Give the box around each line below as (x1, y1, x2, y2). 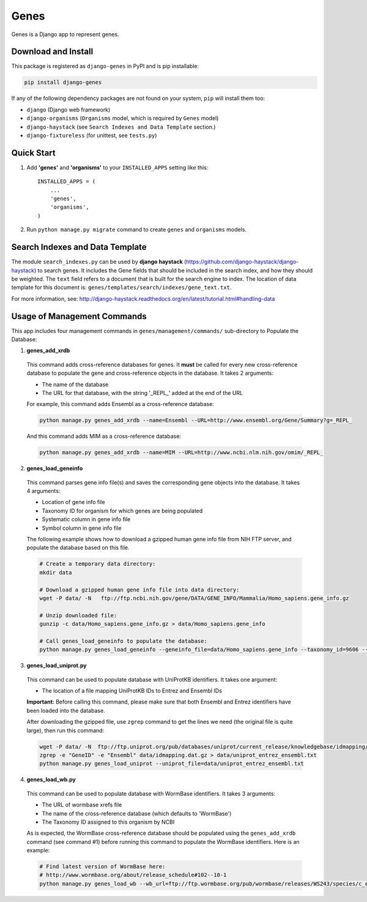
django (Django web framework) (26, 106, 111, 113)
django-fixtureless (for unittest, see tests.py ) (26, 132, 157, 139)
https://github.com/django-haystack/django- (185, 258, 299, 266)
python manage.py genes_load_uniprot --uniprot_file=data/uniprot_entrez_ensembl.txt (39, 760, 304, 767)
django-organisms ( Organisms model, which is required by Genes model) (26, 115, 219, 122)
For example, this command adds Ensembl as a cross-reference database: (26, 400, 214, 408)
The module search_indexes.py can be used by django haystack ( (11, 258, 187, 266)
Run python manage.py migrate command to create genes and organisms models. (26, 226, 247, 233)
